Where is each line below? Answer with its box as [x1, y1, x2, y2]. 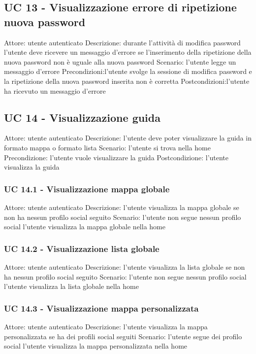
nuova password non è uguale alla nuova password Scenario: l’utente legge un [4, 56, 236, 67]
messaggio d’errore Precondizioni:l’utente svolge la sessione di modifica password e [4, 66, 252, 76]
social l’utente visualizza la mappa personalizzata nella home [4, 341, 188, 351]
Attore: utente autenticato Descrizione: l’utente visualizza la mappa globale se [4, 202, 239, 212]
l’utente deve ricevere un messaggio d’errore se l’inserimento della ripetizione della [4, 47, 252, 57]
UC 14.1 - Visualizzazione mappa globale [4, 182, 170, 195]
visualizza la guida [4, 162, 60, 172]
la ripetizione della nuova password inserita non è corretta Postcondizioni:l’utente [4, 75, 250, 86]
